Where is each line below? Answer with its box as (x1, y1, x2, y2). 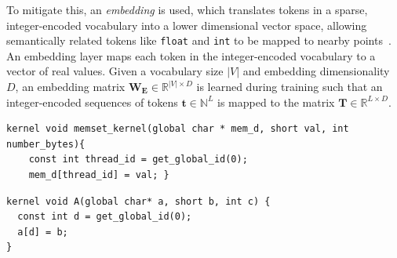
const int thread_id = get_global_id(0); (28, 154, 248, 165)
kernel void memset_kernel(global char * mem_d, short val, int (6, 123, 349, 135)
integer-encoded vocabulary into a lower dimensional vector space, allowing (6, 16, 367, 33)
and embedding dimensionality (242, 63, 390, 79)
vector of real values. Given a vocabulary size (6, 63, 224, 79)
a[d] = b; (17, 226, 68, 238)
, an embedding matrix (15, 78, 126, 95)
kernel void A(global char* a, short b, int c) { (6, 195, 271, 207)
